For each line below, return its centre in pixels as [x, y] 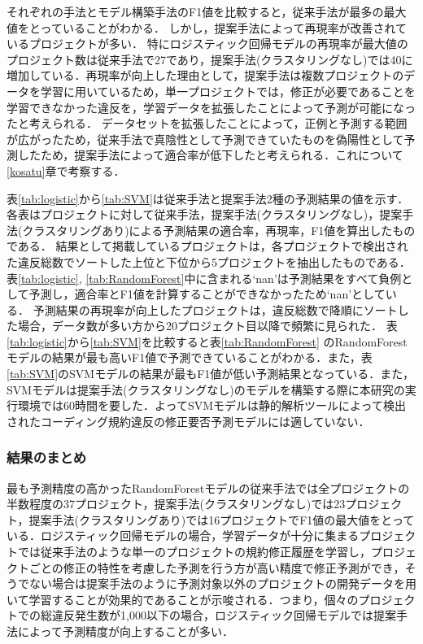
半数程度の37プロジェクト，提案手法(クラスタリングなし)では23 [176, 504]
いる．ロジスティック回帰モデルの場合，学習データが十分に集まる [183, 535]
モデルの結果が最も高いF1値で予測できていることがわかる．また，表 [190, 357]
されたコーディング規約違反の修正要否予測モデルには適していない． [188, 421]
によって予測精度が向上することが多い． [125, 631]
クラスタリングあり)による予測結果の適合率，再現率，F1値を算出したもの [219, 230]
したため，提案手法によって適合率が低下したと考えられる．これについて [210, 155]
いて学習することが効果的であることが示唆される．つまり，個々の [183, 599]
